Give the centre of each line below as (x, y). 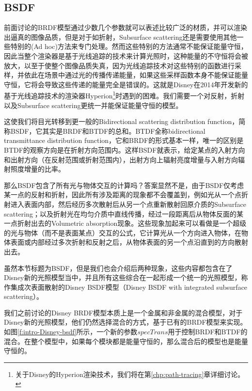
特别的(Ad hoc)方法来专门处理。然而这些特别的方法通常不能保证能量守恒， (129, 46)
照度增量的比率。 (38, 169)
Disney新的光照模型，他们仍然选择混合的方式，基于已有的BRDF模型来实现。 (126, 322)
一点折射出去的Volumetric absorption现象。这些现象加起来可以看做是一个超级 (125, 223)
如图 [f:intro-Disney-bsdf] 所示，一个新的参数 (71, 332)
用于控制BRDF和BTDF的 (208, 332)
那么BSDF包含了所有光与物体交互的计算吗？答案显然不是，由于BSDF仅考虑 (124, 185)
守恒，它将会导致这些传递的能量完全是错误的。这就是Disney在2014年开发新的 (126, 84)
